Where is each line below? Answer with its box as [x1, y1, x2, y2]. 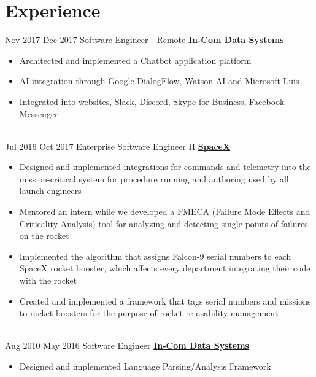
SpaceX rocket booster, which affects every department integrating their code [19, 262, 310, 274]
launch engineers [19, 184, 82, 197]
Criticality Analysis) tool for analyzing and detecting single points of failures [19, 217, 308, 230]
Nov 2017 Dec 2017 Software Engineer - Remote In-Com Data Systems [5, 33, 284, 46]
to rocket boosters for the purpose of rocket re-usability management [19, 306, 279, 319]
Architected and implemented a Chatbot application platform [19, 53, 252, 66]
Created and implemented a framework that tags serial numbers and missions [19, 294, 311, 307]
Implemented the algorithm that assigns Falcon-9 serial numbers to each [19, 249, 291, 262]
